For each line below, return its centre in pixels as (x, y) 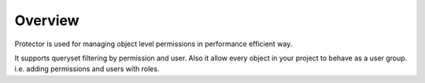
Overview (47, 20)
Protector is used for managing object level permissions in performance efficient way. (153, 44)
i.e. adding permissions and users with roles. (87, 69)
